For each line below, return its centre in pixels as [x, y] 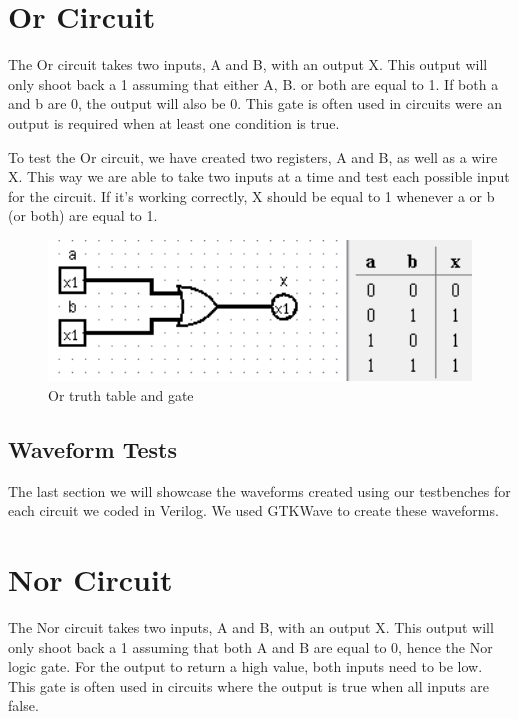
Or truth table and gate [121, 394]
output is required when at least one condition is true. [174, 122]
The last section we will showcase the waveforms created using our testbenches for [259, 490]
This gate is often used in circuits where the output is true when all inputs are [248, 685]
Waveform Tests [93, 448]
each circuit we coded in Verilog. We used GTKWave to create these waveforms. [253, 510]
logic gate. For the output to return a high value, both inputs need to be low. [245, 666]
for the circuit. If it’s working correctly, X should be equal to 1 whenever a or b [251, 195]
